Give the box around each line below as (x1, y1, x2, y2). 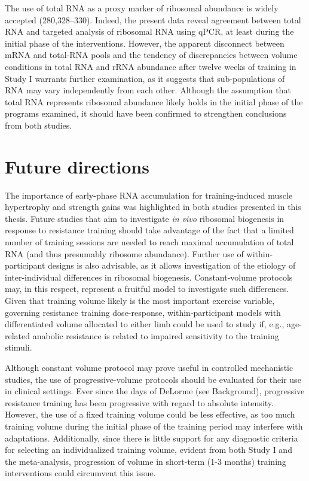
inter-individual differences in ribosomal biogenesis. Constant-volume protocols (5, 270, 293, 283)
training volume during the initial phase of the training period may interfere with (5, 419, 303, 432)
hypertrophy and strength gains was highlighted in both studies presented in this (5, 200, 301, 213)
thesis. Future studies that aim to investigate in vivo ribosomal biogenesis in (5, 212, 284, 224)
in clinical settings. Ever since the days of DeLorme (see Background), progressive (5, 385, 305, 397)
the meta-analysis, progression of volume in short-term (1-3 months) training (5, 455, 286, 467)
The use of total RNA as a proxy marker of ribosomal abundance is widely (5, 2, 279, 14)
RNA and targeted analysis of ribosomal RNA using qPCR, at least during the (5, 25, 294, 38)
